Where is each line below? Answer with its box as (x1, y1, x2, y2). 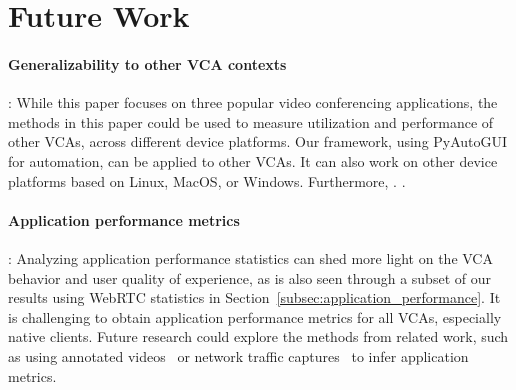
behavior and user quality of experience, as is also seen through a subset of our (8, 267, 491, 288)
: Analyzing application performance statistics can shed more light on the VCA (8, 247, 493, 268)
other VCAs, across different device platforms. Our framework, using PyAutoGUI (8, 131, 508, 152)
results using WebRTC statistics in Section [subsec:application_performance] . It (8, 287, 501, 308)
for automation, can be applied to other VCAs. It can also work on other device (8, 150, 498, 171)
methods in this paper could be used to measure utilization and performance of (8, 111, 494, 132)
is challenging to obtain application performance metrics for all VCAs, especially (8, 306, 502, 327)
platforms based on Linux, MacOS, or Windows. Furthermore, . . (8, 170, 406, 191)
